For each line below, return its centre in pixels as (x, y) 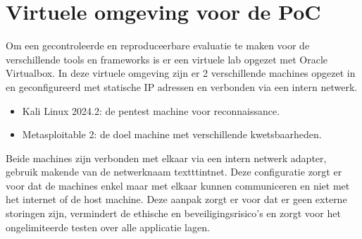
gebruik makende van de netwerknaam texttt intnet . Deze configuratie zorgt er (174, 172)
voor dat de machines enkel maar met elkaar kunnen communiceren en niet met (178, 185)
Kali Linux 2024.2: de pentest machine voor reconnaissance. (151, 110)
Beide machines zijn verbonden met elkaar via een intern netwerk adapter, (166, 158)
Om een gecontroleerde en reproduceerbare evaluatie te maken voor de (158, 45)
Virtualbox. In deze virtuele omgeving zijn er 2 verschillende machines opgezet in (181, 73)
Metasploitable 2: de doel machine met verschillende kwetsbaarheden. (172, 134)
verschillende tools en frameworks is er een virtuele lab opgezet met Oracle (167, 59)
